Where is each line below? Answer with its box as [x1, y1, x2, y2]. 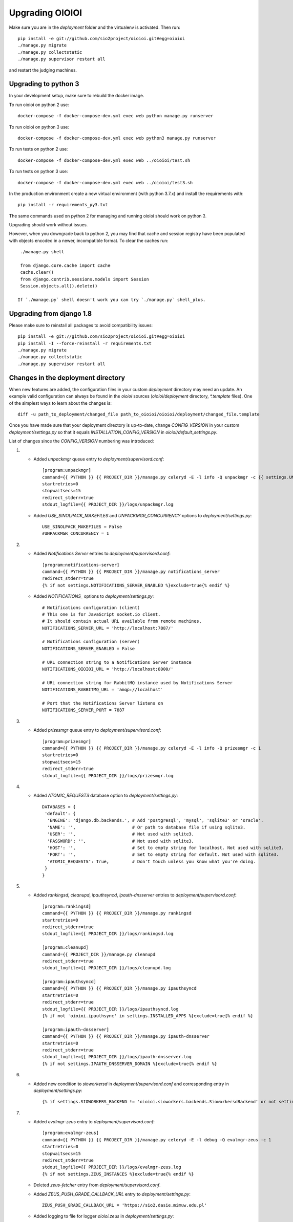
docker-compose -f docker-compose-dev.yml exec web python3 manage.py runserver [18, 135, 216, 141]
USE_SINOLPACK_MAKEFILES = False [42, 524, 122, 530]
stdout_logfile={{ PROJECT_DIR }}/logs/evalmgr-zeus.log [42, 1164, 182, 1170]
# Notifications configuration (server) [42, 639, 140, 645]
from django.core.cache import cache [20, 263, 111, 268]
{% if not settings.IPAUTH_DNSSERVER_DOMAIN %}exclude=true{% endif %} [42, 1061, 217, 1067]
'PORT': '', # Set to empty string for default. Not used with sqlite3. [47, 852, 279, 857]
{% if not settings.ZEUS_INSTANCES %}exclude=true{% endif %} [42, 1171, 194, 1177]
